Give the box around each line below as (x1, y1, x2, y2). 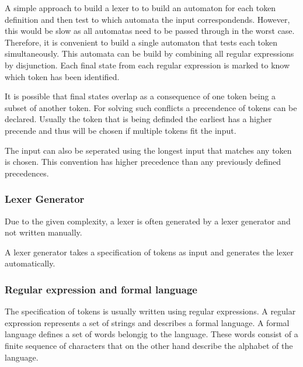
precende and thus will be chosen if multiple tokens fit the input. (5, 124, 236, 136)
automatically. (5, 257, 55, 269)
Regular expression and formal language (5, 282, 197, 296)
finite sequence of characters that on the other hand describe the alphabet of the (5, 339, 293, 351)
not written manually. (5, 226, 82, 238)
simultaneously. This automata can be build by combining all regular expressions (5, 47, 294, 60)
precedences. (5, 167, 49, 179)
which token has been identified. (5, 70, 120, 82)
